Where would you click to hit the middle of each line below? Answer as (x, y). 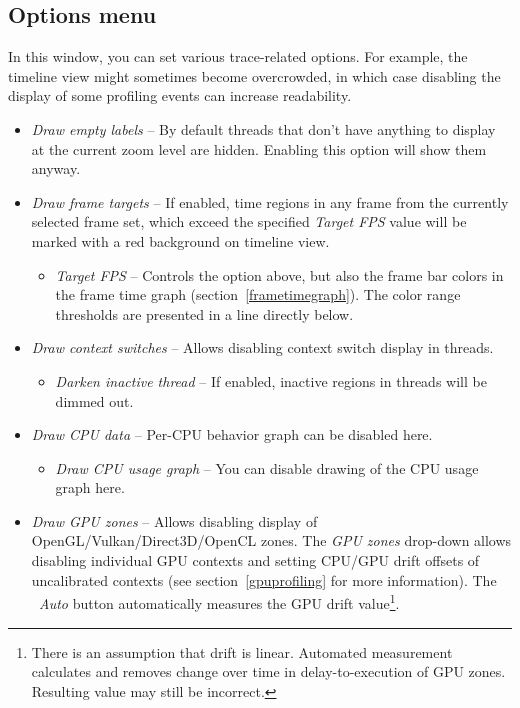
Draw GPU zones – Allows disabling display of (174, 520)
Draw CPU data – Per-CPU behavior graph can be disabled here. (232, 434)
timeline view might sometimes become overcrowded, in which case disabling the (254, 75)
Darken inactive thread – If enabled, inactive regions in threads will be (271, 380)
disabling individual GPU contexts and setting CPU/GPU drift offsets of (255, 560)
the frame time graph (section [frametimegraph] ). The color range (258, 294)
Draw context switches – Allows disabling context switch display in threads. (262, 347)
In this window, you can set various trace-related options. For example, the (238, 56)
